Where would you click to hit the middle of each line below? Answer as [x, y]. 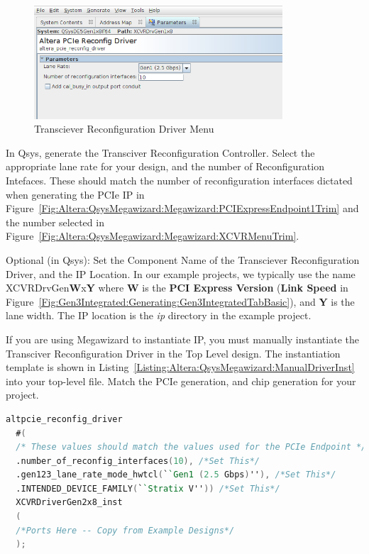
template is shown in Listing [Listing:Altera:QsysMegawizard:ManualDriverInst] [180, 367]
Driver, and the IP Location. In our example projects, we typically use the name [181, 273]
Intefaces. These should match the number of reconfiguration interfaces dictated [179, 181]
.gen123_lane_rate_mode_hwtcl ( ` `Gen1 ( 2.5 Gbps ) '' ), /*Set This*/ [176, 475]
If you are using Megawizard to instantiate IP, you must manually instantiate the [182, 339]
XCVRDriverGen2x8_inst [69, 503]
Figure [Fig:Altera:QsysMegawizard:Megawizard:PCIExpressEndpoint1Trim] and [182, 208]
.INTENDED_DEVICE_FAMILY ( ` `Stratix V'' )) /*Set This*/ [148, 488]
